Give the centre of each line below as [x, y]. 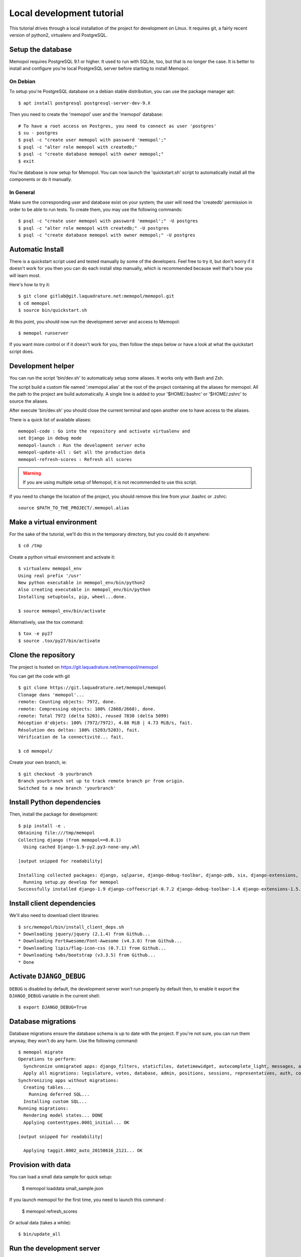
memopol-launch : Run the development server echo [82, 445]
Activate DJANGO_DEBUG [47, 976]
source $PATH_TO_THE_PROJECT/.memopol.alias [74, 508]
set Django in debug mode [50, 438]
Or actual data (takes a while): [40, 1222]
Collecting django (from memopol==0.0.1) [70, 840]
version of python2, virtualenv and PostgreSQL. [58, 35]
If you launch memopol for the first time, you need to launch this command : [88, 1200]
